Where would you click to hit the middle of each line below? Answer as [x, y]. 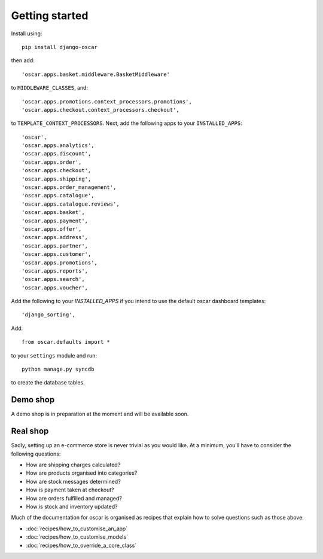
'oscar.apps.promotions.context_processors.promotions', [107, 101]
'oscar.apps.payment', [55, 221]
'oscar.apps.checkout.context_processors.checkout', [100, 110]
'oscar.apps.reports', [55, 271]
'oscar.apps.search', [53, 279]
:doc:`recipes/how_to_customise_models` [77, 537]
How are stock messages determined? [73, 481]
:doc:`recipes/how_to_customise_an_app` [77, 529]
